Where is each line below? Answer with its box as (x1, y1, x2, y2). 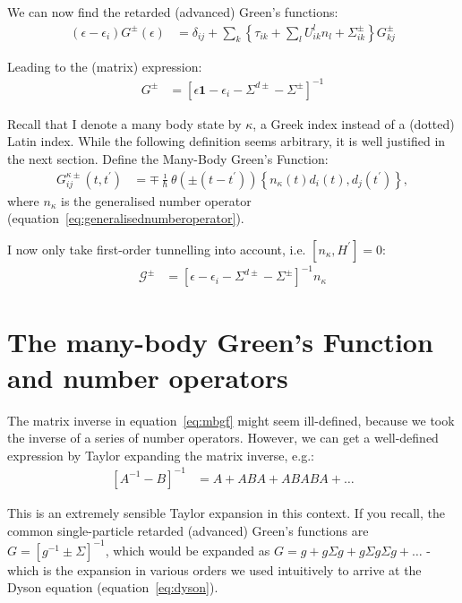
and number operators (7, 358, 288, 395)
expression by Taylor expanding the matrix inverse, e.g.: (7, 445, 315, 464)
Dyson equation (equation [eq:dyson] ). (7, 578, 218, 597)
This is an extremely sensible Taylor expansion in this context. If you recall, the (7, 503, 446, 521)
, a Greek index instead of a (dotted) (252, 114, 455, 133)
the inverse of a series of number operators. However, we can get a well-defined (7, 428, 439, 447)
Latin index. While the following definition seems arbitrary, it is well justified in (7, 132, 446, 151)
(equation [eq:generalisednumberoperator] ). (7, 209, 244, 228)
